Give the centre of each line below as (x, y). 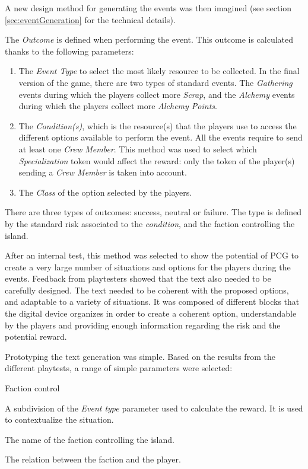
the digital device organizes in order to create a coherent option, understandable (151, 313)
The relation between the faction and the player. (93, 459)
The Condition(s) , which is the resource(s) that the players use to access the (158, 125)
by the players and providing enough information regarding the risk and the (143, 325)
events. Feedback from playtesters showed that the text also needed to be (138, 278)
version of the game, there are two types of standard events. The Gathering (155, 82)
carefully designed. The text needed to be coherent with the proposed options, (147, 290)
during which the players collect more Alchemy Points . (118, 106)
